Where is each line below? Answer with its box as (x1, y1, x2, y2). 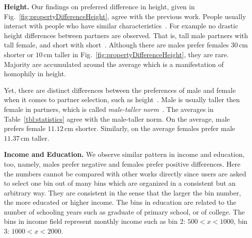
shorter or (4, 49, 34, 59)
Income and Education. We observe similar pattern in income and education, (4, 149, 245, 159)
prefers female (4, 123, 46, 133)
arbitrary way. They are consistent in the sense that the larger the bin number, (4, 187, 241, 197)
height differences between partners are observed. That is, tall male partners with (4, 30, 248, 40)
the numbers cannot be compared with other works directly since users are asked (4, 168, 246, 178)
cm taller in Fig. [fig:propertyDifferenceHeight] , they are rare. (44, 49, 229, 59)
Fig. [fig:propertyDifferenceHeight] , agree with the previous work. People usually (4, 11, 246, 21)
